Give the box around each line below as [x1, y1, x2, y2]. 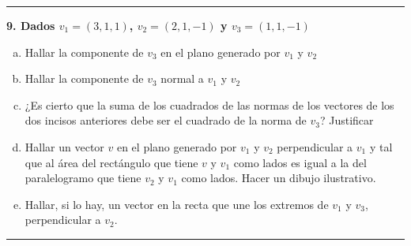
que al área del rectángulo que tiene [25, 154, 198, 170]
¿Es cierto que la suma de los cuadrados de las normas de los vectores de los [25, 96, 394, 113]
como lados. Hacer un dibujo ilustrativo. [181, 170, 376, 186]
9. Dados [6, 17, 55, 33]
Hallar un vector [25, 138, 104, 155]
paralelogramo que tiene [25, 170, 141, 186]
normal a [160, 70, 204, 87]
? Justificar [319, 112, 374, 129]
